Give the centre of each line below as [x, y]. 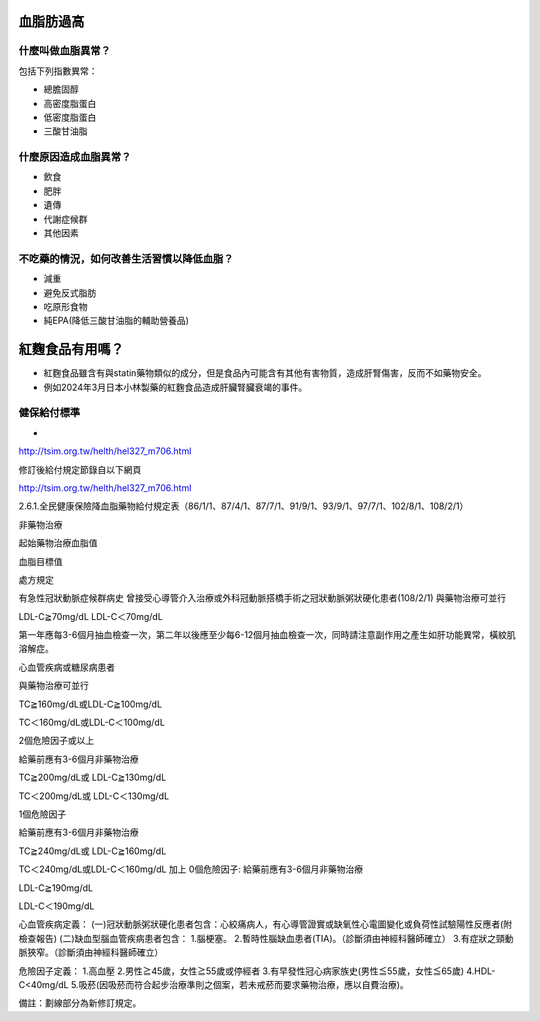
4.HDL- [481, 971]
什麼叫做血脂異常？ [65, 51]
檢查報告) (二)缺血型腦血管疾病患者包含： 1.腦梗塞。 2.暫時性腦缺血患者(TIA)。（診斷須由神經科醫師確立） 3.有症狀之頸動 [266, 938]
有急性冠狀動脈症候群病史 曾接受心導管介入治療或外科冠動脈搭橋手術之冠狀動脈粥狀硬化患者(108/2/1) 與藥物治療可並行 [262, 598]
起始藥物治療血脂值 [58, 543]
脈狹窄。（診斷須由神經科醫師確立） [91, 952]
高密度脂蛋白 [70, 103]
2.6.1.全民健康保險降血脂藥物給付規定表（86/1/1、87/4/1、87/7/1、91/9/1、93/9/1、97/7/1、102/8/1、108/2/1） [243, 506]
